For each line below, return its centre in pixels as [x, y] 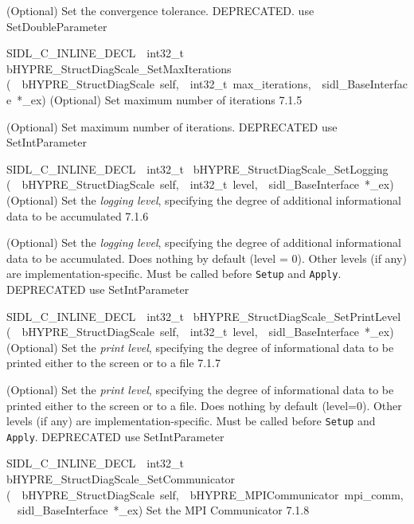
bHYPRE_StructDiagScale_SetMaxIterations [119, 68]
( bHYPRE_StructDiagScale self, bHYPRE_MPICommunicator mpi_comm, [205, 494]
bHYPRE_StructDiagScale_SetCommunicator [121, 479]
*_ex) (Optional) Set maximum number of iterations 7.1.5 [160, 99]
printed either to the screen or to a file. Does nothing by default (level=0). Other [204, 405]
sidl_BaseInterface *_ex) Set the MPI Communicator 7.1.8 [163, 510]
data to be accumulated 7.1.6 [78, 215]
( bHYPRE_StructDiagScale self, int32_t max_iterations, [159, 84]
